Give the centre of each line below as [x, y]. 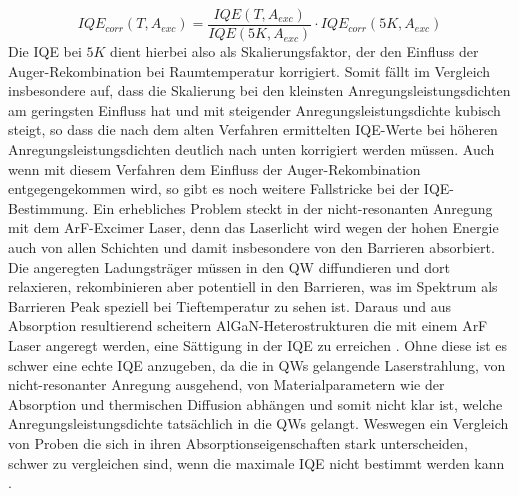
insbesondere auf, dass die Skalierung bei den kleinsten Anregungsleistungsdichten [259, 90]
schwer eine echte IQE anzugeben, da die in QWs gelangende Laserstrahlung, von [257, 364]
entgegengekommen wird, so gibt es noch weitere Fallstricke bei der [214, 188]
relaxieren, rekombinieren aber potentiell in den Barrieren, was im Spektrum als [253, 286]
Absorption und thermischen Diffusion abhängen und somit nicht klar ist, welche [255, 403]
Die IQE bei [45, 51]
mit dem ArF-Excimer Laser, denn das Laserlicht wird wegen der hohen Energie [253, 227]
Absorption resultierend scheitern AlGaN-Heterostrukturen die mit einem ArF [248, 325]
